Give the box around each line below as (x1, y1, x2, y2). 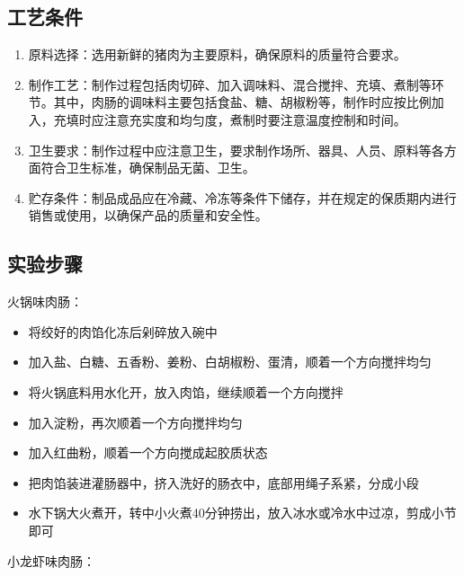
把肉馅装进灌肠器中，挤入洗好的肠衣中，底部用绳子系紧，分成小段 (28, 473, 419, 492)
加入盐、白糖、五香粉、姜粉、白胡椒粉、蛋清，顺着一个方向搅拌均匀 (28, 352, 432, 371)
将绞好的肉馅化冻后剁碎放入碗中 (28, 322, 218, 341)
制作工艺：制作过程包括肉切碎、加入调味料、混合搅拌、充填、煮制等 (28, 75, 432, 93)
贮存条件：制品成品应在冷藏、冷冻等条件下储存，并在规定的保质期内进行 (28, 188, 457, 207)
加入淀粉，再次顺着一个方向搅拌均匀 (28, 412, 243, 431)
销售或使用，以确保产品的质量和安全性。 (28, 206, 268, 225)
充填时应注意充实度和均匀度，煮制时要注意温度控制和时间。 (53, 110, 406, 128)
